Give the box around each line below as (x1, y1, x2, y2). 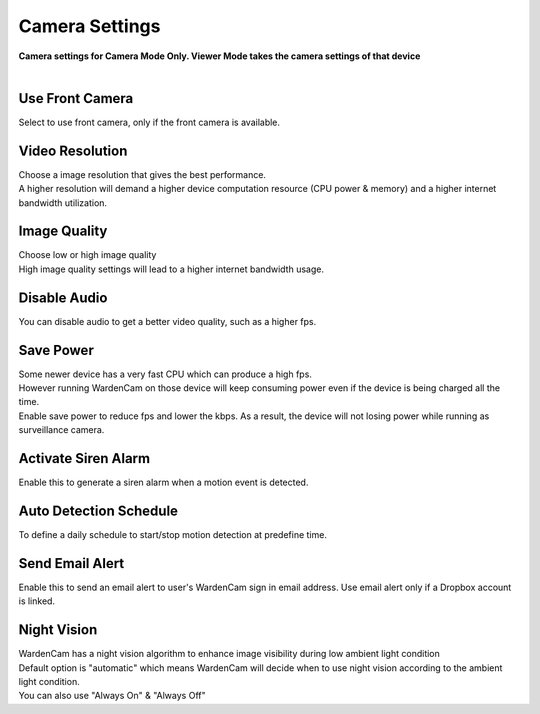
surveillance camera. (18, 424, 105, 436)
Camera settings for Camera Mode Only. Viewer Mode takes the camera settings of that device (18, 50, 421, 62)
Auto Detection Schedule (18, 502, 179, 519)
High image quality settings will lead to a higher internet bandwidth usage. (18, 263, 325, 275)
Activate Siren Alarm (18, 450, 150, 467)
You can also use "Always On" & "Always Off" (18, 690, 206, 702)
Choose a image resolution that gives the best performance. (18, 168, 267, 180)
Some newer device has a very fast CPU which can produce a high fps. (18, 368, 312, 380)
